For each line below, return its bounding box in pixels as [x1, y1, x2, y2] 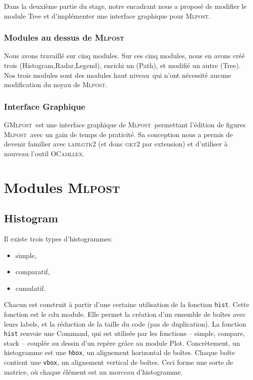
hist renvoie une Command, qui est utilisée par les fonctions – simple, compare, [4, 328, 245, 338]
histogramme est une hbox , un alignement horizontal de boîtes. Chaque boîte [4, 347, 235, 357]
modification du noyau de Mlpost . [4, 79, 107, 90]
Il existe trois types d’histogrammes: [4, 233, 113, 243]
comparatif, [15, 266, 50, 277]
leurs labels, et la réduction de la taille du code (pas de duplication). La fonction [4, 318, 247, 329]
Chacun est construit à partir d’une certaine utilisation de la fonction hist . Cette [4, 299, 250, 309]
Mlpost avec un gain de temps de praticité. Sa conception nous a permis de [4, 129, 233, 139]
